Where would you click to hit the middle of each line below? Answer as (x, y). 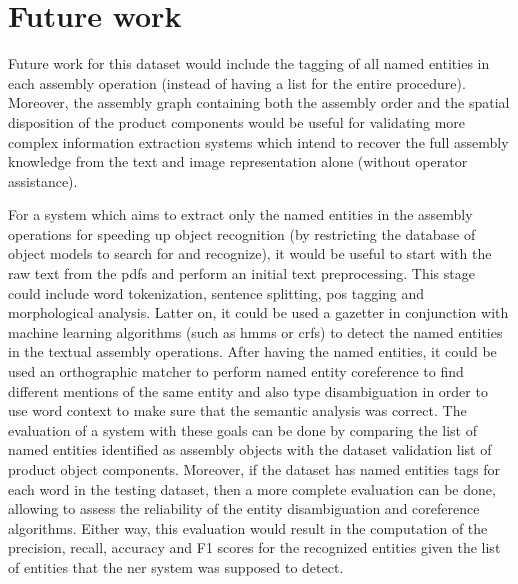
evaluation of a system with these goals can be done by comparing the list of (242, 429)
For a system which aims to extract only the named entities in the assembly (240, 214)
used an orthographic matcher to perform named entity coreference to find (236, 371)
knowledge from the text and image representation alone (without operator (238, 161)
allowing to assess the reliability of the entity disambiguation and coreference (244, 508)
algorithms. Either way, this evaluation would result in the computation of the (248, 527)
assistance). (43, 180)
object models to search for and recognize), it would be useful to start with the (250, 253)
